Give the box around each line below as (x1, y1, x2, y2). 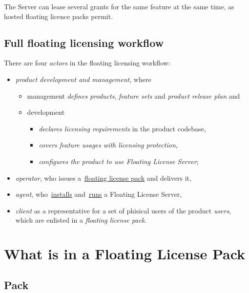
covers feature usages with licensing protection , (39, 140, 178, 150)
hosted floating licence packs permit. (4, 11, 113, 21)
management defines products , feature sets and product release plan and (27, 90, 240, 101)
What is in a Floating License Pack (4, 244, 246, 264)
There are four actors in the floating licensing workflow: (4, 58, 170, 68)
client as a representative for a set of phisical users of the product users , (15, 205, 231, 215)
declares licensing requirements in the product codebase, (39, 123, 206, 133)
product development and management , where (15, 74, 151, 84)
